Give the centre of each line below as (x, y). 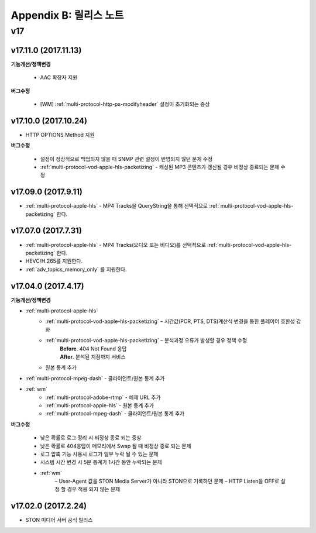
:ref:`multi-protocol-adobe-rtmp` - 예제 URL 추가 (103, 397)
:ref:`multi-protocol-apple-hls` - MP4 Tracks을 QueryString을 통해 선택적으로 (116, 206)
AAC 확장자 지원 (59, 78)
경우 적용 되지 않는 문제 (94, 489)
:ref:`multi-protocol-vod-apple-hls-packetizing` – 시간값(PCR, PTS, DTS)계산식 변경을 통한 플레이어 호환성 (170, 321)
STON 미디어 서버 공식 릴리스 (59, 520)
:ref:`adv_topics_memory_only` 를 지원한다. (76, 269)
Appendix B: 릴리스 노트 (67, 15)
